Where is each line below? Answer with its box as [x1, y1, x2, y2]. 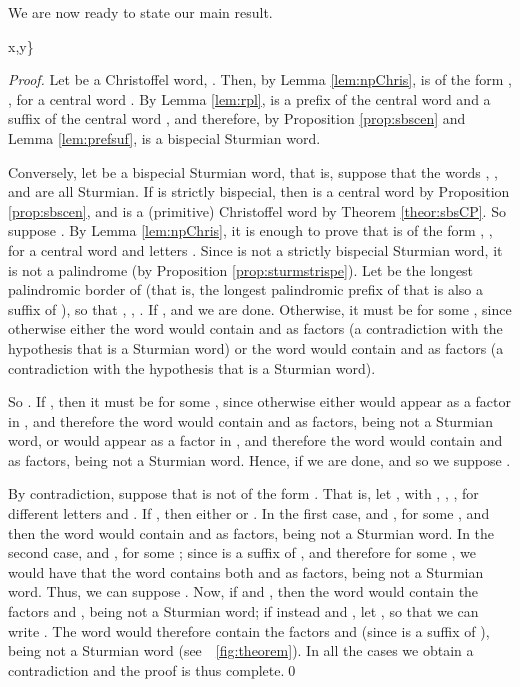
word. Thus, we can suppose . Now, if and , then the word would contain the [8, 581, 479, 602]
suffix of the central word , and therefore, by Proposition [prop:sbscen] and [8, 108, 466, 129]
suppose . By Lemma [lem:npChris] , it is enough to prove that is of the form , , [8, 220, 493, 241]
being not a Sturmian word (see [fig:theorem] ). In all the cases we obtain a [8, 640, 474, 661]
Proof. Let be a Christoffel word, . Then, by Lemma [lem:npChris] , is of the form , [8, 69, 512, 90]
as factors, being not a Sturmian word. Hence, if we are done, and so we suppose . [8, 449, 511, 470]
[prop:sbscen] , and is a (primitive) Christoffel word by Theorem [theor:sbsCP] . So [8, 200, 506, 221]
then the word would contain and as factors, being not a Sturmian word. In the [8, 522, 495, 543]
